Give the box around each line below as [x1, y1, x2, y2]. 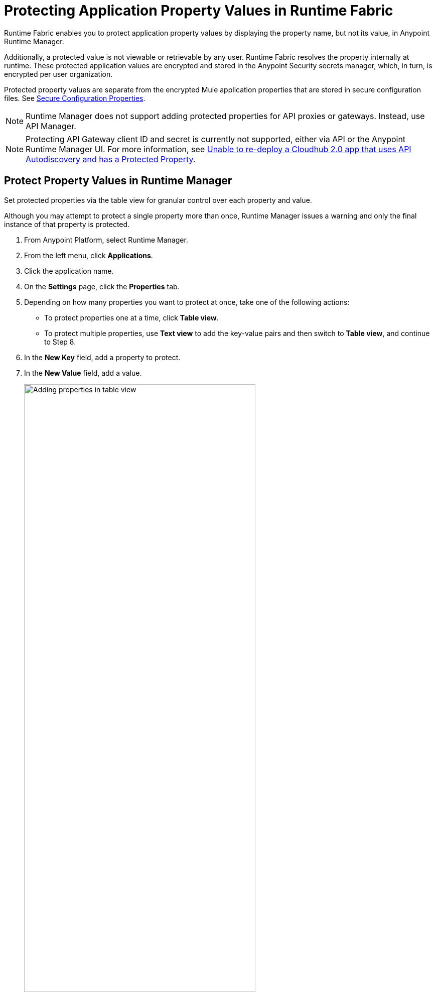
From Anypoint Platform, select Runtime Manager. [24, 235, 188, 244]
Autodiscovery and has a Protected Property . [26, 154, 196, 164]
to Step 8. [44, 337, 76, 346]
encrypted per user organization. [4, 69, 113, 78]
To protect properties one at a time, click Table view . [44, 313, 219, 322]
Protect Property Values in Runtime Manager [4, 174, 232, 187]
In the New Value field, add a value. [24, 368, 142, 377]
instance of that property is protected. [4, 219, 130, 229]
